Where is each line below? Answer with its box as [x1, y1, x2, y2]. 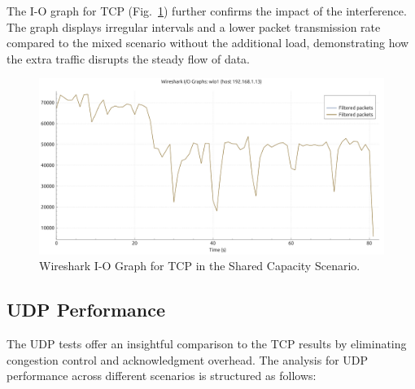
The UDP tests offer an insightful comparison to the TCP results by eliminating [7, 334, 407, 352]
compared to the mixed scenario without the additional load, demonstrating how [7, 34, 409, 51]
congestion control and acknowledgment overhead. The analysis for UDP [7, 351, 369, 368]
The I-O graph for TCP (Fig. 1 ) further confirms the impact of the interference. [7, 2, 407, 19]
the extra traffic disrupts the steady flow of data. [7, 50, 251, 67]
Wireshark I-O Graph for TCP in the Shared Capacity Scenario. [39, 257, 360, 274]
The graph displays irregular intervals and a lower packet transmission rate [7, 18, 381, 35]
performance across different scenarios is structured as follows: [7, 367, 317, 384]
